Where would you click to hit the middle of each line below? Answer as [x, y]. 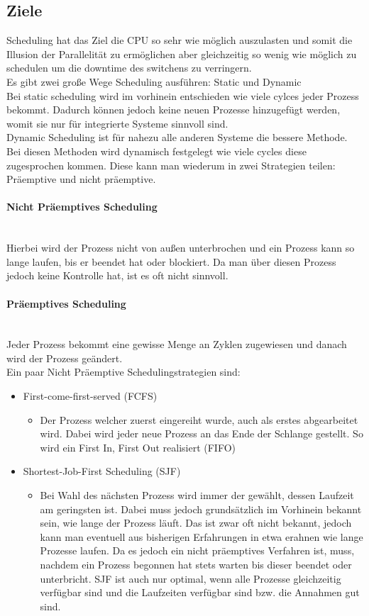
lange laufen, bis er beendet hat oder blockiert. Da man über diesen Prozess [171, 261]
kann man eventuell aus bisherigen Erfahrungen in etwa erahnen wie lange [202, 536]
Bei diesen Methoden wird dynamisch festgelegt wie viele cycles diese [156, 151]
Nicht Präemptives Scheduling [82, 207]
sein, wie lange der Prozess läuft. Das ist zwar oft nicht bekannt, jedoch [196, 523]
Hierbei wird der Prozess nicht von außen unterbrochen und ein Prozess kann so [181, 248]
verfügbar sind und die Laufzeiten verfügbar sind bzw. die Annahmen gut [200, 592]
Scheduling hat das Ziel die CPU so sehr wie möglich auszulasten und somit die [180, 40]
